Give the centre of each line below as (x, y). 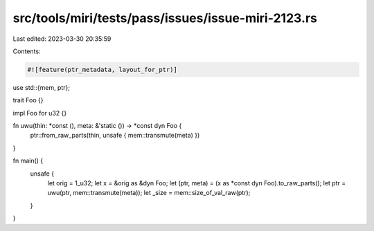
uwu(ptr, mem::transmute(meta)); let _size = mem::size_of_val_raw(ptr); (149, 193)
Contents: (27, 51)
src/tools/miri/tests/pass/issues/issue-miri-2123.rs (165, 18)
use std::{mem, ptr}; (42, 87)
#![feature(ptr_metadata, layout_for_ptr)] (103, 70)
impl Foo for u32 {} (40, 113)
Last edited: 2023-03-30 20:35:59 (62, 39)
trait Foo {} (28, 100)
